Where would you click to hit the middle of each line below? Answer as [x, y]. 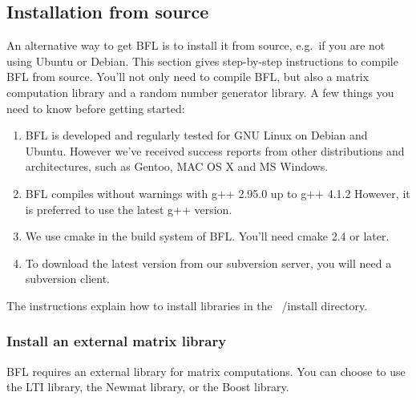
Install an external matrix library [117, 341]
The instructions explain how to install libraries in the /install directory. [187, 305]
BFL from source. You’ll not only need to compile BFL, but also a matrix [188, 77]
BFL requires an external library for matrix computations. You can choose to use [206, 371]
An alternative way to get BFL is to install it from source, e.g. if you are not [196, 45]
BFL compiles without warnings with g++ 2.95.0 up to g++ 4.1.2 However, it [218, 193]
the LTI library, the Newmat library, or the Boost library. [148, 387]
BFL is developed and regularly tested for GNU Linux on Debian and [196, 135]
